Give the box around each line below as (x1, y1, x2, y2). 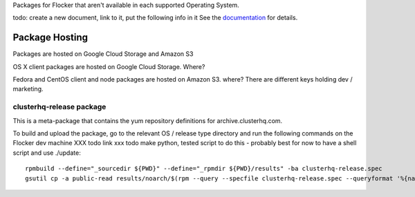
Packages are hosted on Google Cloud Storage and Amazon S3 (12, 50, 194, 58)
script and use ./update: (12, 149, 81, 157)
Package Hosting (12, 32, 89, 44)
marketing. (12, 85, 44, 93)
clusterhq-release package (12, 102, 107, 112)
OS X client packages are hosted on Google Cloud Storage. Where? (12, 62, 205, 71)
